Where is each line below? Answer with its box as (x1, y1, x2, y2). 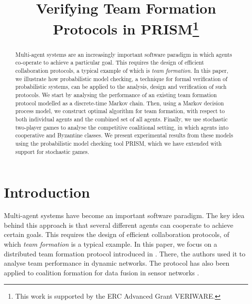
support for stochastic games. (15, 147, 90, 155)
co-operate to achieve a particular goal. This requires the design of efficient (15, 58, 204, 67)
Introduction (4, 182, 90, 202)
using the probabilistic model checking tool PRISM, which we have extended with (15, 139, 222, 147)
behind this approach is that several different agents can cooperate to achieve (4, 220, 234, 230)
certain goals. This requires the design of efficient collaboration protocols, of (4, 229, 229, 239)
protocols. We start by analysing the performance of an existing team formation (15, 90, 217, 99)
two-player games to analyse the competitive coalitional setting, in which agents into (15, 123, 229, 131)
